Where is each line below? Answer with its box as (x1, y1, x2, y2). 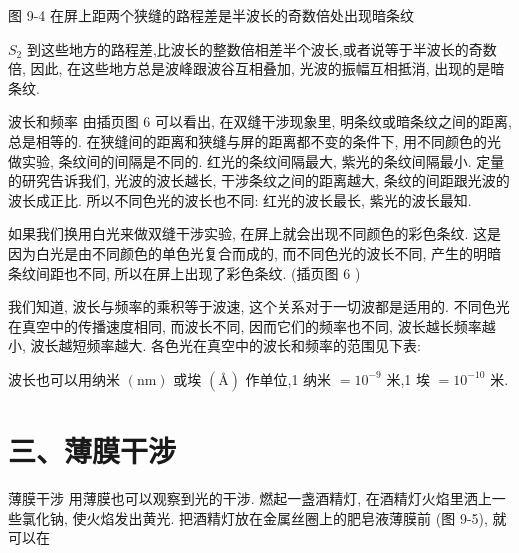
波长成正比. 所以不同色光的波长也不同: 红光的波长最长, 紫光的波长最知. (8, 189, 472, 210)
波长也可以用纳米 (8, 368, 120, 389)
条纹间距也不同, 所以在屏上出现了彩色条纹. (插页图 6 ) (8, 262, 361, 283)
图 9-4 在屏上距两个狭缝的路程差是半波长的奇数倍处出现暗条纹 (8, 5, 414, 25)
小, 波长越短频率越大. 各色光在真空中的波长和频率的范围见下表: (8, 335, 421, 356)
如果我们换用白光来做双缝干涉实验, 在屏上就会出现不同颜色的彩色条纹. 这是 (8, 223, 502, 244)
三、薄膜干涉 (8, 430, 177, 471)
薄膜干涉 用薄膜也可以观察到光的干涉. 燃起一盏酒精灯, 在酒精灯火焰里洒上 (8, 488, 492, 509)
